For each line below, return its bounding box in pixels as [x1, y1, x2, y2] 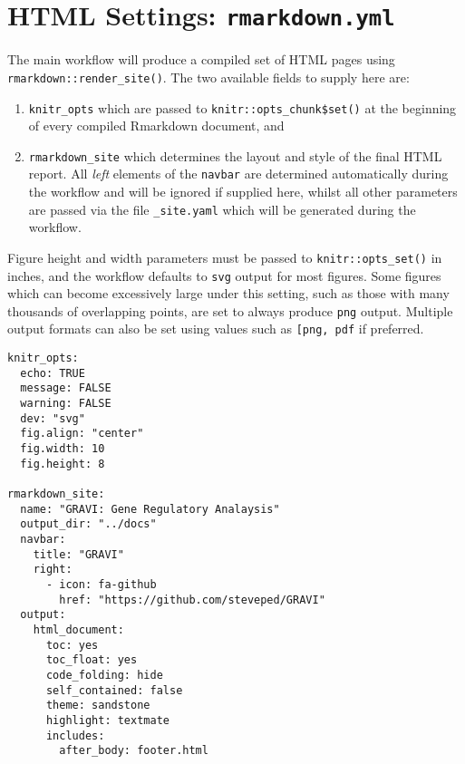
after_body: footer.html [59, 744, 208, 758]
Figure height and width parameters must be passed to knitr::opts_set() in [7, 247, 442, 266]
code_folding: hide [45, 668, 163, 682]
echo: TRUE [20, 366, 85, 380]
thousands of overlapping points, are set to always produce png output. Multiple [7, 301, 453, 320]
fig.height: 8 [20, 457, 105, 470]
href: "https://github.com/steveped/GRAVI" [59, 593, 325, 606]
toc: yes [45, 638, 99, 652]
